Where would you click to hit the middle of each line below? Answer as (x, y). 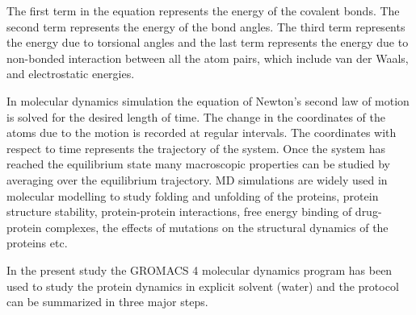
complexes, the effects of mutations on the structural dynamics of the (217, 227)
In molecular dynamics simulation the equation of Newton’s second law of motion (208, 100)
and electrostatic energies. (71, 74)
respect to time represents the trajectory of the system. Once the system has (196, 148)
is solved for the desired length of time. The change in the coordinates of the (196, 116)
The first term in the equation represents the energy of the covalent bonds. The (203, 10)
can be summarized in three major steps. (107, 302)
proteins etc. (37, 243)
